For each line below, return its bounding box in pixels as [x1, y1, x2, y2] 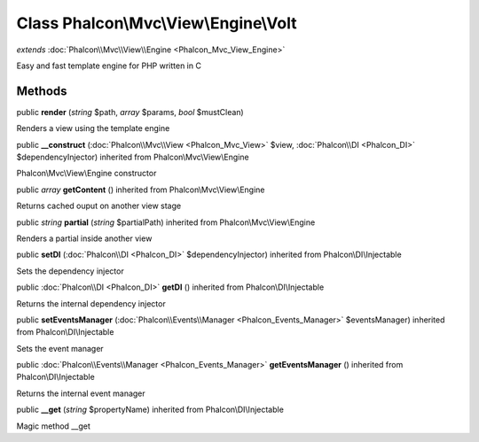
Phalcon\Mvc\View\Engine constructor [16, 168, 157, 179]
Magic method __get [16, 421, 90, 431]
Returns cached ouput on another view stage [16, 200, 182, 212]
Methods [16, 83, 67, 98]
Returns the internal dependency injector [16, 298, 166, 309]
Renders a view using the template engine [16, 123, 170, 134]
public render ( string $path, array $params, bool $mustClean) [16, 106, 244, 117]
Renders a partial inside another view [16, 233, 153, 244]
